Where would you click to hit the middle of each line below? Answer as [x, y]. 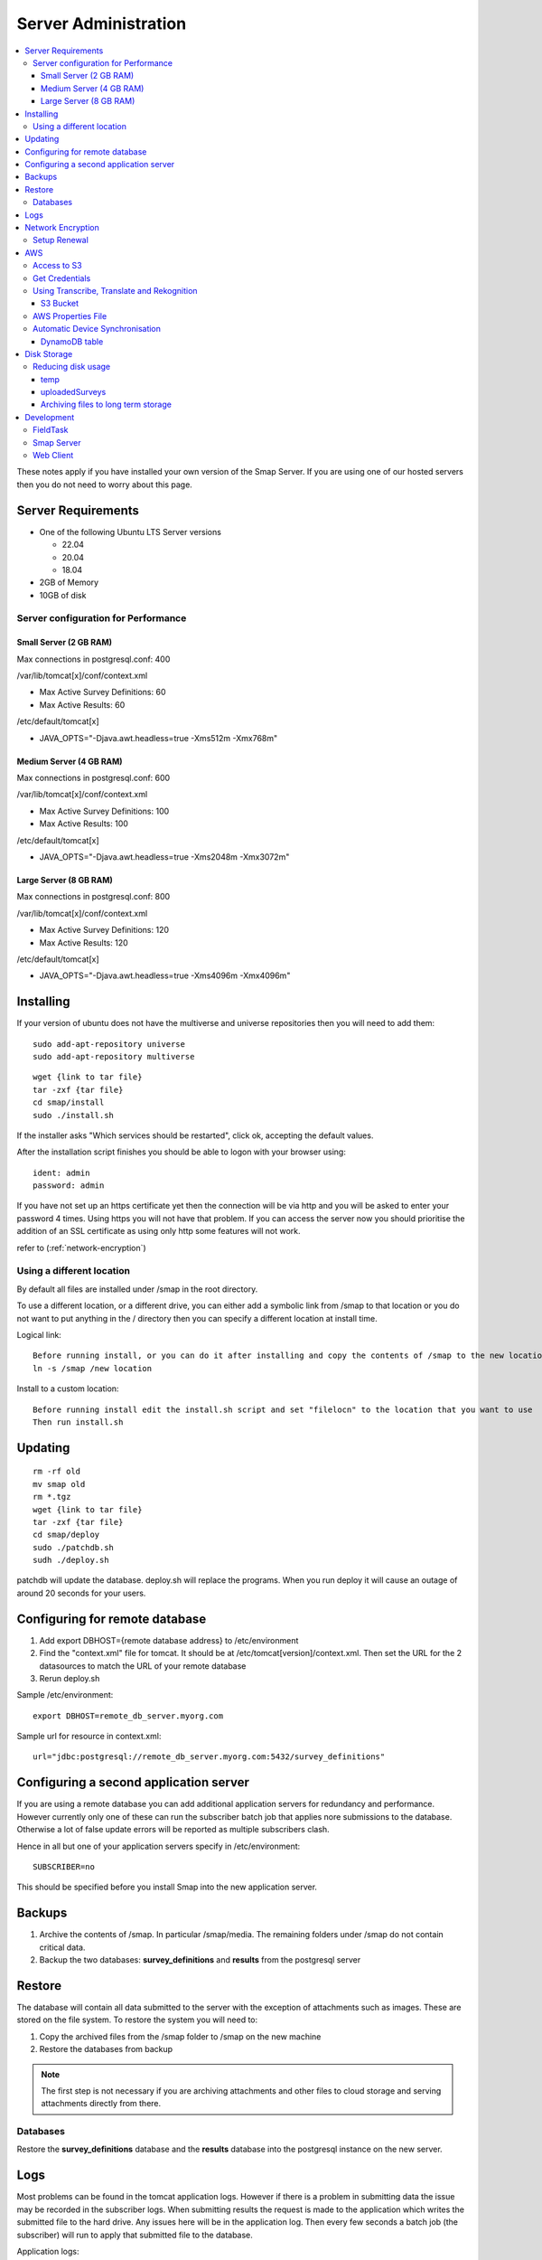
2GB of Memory [69, 582]
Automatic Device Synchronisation [97, 329]
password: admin [69, 1186]
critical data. [62, 1947]
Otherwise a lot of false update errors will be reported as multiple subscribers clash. [173, 1830]
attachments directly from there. [101, 2104]
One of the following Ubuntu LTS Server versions [130, 532]
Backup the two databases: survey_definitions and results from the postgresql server [200, 1960]
